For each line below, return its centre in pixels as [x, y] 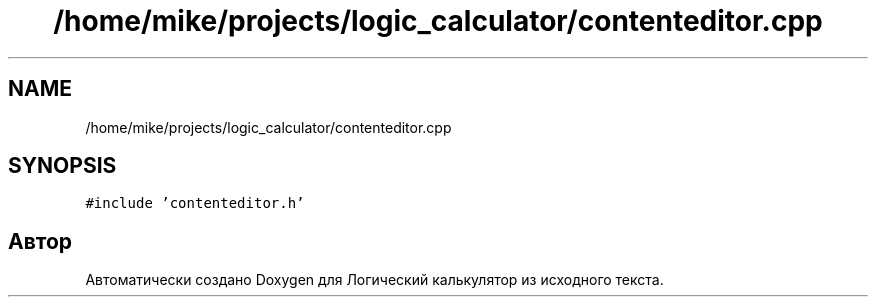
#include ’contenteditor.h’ [195, 203]
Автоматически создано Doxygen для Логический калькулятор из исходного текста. [374, 280]
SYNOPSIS [62, 166]
